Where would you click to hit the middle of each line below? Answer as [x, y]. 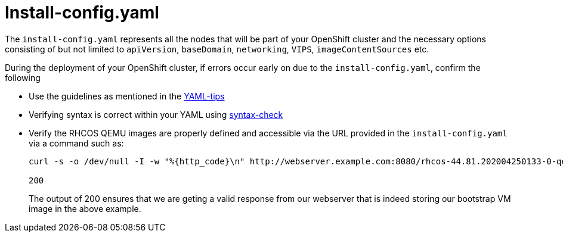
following [23, 77]
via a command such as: [76, 143]
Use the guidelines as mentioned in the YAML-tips [127, 96]
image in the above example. [85, 208]
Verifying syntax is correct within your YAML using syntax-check [156, 114]
